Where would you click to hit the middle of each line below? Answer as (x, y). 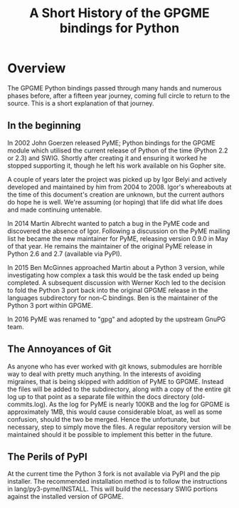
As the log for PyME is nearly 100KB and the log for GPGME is (139, 404)
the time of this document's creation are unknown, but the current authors (116, 195)
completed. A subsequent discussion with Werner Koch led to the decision (117, 282)
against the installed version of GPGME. (65, 497)
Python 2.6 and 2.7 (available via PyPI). (65, 254)
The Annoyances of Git (59, 349)
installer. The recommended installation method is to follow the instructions (117, 482)
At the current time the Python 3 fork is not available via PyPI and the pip (114, 474)
